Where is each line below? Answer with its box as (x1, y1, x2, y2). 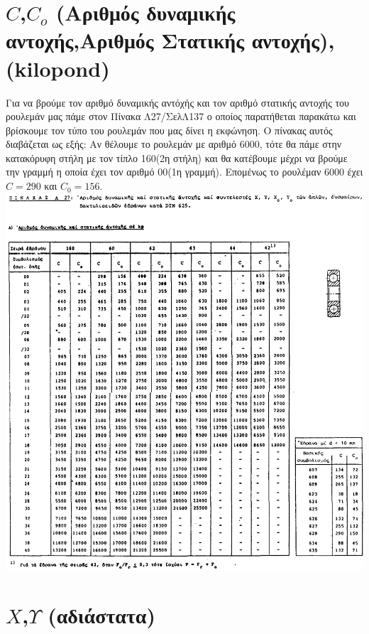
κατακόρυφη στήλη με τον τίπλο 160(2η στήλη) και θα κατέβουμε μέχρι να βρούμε (6, 150, 348, 165)
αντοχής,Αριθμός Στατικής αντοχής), (6, 26, 335, 55)
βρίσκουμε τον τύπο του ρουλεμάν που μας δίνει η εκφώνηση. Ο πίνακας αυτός (6, 122, 333, 137)
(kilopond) (6, 53, 110, 82)
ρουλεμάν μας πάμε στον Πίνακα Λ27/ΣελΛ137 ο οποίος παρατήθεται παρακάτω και (6, 109, 356, 124)
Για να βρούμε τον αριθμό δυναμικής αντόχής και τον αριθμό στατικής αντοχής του (6, 95, 349, 109)
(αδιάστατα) (48, 601, 155, 630)
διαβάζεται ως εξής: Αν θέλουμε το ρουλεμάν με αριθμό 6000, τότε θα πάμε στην (6, 136, 342, 151)
